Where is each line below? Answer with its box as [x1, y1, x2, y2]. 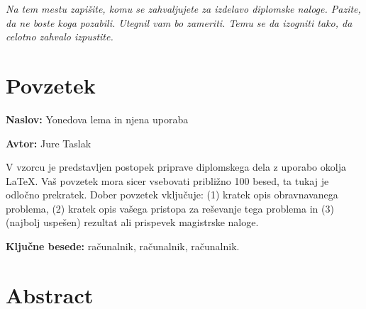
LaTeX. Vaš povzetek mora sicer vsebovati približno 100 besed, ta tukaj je [6, 173, 329, 188]
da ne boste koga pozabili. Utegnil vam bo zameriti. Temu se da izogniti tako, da [6, 15, 353, 30]
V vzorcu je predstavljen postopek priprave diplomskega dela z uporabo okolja [6, 159, 346, 174]
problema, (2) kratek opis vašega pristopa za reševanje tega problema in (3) [6, 201, 334, 215]
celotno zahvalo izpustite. [6, 29, 113, 44]
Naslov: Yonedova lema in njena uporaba [6, 111, 189, 126]
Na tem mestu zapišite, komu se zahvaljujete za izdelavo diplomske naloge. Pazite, [6, 1, 361, 16]
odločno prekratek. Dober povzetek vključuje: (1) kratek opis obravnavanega [6, 187, 338, 202]
